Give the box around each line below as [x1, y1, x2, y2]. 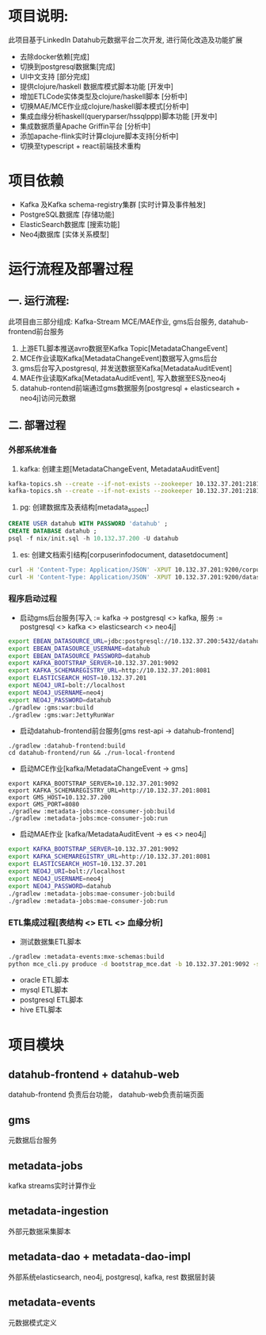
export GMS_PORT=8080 [8, 801, 80, 809]
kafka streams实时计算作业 [8, 1181, 97, 1191]
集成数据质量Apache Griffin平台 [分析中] [19, 121, 151, 131]
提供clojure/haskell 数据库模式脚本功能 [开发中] [19, 81, 174, 91]
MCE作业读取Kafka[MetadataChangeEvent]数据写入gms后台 [19, 353, 218, 363]
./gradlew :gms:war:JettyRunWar [8, 711, 115, 719]
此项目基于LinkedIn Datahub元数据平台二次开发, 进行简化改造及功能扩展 [8, 35, 243, 44]
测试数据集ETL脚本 [19, 937, 82, 946]
